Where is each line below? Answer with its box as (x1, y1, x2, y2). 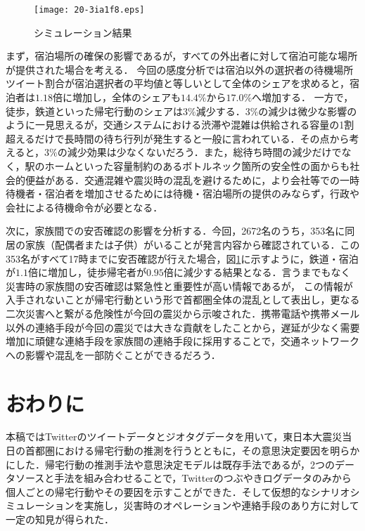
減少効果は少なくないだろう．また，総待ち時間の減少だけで (67, 145, 342, 159)
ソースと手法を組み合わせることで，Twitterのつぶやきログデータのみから (15, 471, 352, 485)
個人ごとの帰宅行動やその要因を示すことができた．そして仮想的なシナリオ (6, 484, 350, 499)
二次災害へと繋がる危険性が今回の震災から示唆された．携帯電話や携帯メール (6, 306, 360, 320)
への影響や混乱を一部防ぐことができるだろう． (6, 347, 221, 362)
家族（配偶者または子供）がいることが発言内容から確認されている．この (25, 237, 360, 251)
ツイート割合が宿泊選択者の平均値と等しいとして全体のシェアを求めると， (6, 76, 350, 91)
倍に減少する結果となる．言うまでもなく (163, 265, 351, 280)
